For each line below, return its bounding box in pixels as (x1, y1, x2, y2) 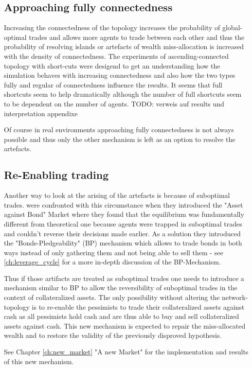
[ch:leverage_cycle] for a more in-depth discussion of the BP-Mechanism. (4, 257, 221, 267)
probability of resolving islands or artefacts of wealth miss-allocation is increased (4, 41, 244, 52)
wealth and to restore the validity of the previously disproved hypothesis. (4, 330, 222, 340)
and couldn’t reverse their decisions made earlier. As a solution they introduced (4, 228, 241, 238)
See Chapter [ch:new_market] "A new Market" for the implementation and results (4, 347, 249, 357)
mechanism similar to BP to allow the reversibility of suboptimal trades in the (4, 282, 237, 293)
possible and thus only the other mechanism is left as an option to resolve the (4, 134, 235, 144)
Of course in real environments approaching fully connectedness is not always (4, 124, 234, 135)
